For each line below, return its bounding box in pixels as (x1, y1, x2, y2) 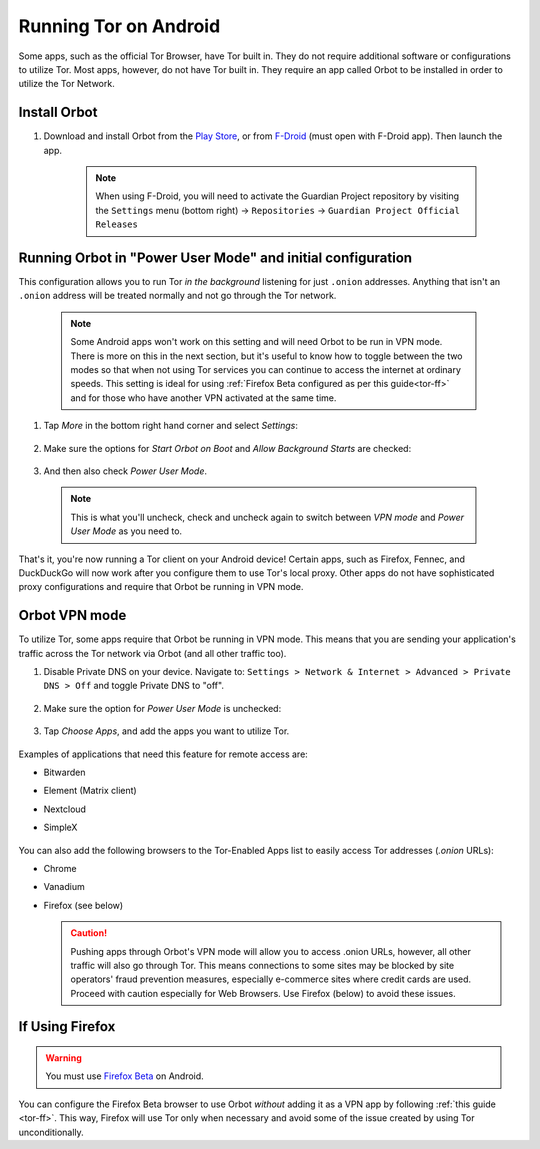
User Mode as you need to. (70, 525, 183, 537)
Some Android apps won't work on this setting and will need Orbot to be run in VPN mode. (70, 336, 443, 348)
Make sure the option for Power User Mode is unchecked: (43, 702, 282, 714)
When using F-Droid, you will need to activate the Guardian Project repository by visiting (95, 190, 460, 202)
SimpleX (43, 821, 78, 834)
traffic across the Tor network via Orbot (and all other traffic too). (18, 647, 287, 659)
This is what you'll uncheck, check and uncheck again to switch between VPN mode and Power (70, 511, 465, 523)
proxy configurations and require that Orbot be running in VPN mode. (18, 581, 304, 593)
